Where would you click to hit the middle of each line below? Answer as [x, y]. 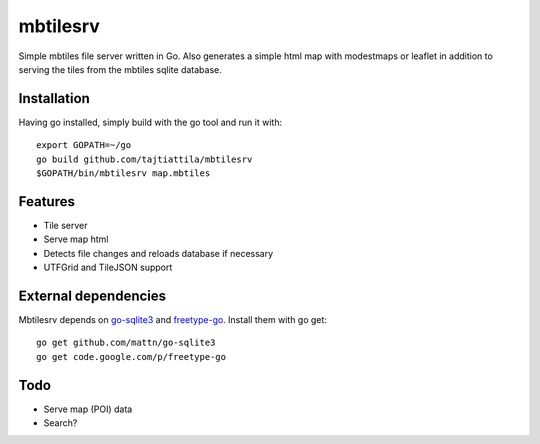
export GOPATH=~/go [84, 145]
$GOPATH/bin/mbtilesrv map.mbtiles [123, 173]
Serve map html [76, 239]
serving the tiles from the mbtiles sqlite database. [120, 69]
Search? [60, 423]
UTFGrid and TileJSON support [108, 267]
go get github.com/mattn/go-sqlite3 [126, 343]
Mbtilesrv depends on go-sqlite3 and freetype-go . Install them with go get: [172, 319]
